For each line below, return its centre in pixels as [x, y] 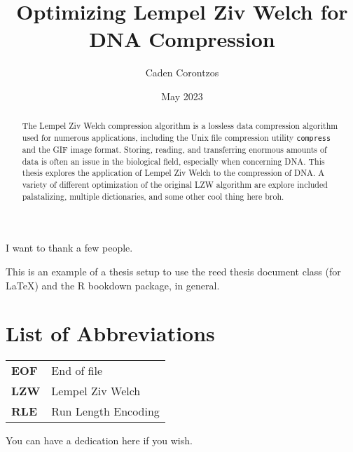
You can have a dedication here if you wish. [99, 440]
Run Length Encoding [105, 411]
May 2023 [182, 96]
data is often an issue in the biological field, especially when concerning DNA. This [173, 161]
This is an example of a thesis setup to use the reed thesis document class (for [173, 271]
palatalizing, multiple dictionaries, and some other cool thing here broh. [153, 196]
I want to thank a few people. [69, 248]
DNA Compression [182, 39]
